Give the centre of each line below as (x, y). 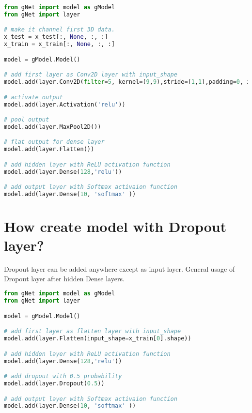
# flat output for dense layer (54, 142)
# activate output (33, 97)
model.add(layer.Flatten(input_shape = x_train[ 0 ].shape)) (98, 339)
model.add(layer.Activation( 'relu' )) (65, 104)
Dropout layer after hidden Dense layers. (64, 278)
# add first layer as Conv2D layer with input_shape (91, 75)
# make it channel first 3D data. (60, 30)
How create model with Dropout (115, 226)
